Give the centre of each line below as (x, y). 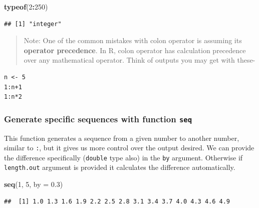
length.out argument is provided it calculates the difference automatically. (120, 167)
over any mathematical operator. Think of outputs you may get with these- (140, 60)
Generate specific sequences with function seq (98, 119)
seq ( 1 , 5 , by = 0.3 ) (34, 184)
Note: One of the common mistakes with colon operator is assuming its (133, 40)
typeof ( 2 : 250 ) (26, 7)
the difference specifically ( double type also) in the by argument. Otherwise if (123, 157)
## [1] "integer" (33, 24)
